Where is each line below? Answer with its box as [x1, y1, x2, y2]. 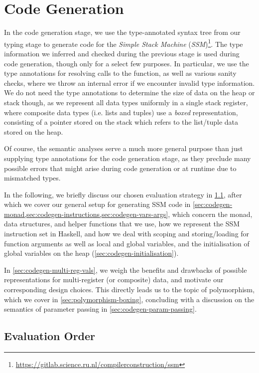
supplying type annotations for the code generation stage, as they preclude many [4, 153, 251, 163]
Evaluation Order [4, 328, 96, 344]
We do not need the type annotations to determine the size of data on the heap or [4, 87, 255, 98]
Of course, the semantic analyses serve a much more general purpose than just [4, 143, 243, 154]
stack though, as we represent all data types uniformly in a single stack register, [4, 97, 248, 107]
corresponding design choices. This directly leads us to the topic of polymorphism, [4, 284, 255, 295]
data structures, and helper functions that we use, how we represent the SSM [4, 218, 240, 229]
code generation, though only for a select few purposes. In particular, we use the [4, 58, 249, 68]
